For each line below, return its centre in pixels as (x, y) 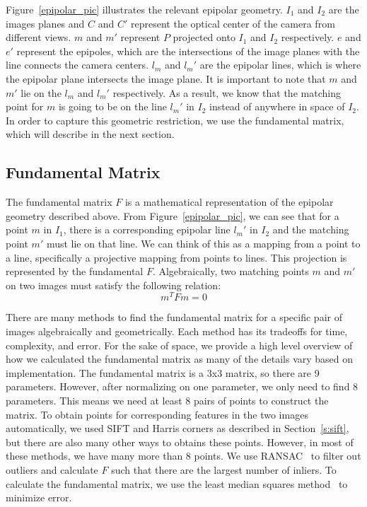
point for (25, 106)
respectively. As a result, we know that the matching (227, 92)
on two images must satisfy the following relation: (113, 285)
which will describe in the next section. (90, 134)
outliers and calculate (52, 469)
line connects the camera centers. (77, 65)
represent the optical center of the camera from (233, 23)
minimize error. (39, 497)
